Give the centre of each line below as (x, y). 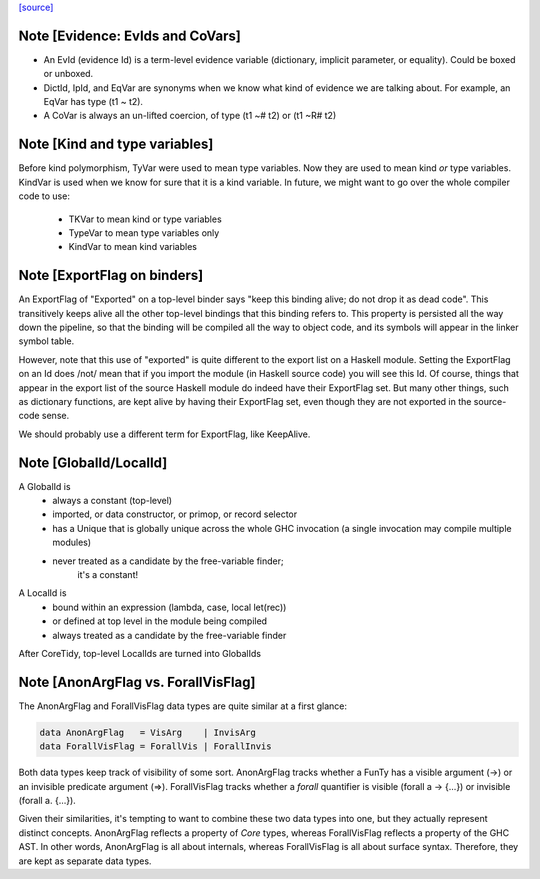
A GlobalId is (44, 486)
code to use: (44, 196)
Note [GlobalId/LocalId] (93, 462)
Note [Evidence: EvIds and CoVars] (130, 35)
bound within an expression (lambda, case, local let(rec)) (169, 607)
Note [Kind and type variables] (116, 144)
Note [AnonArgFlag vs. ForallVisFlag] (137, 681)
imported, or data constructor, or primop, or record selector (175, 514)
